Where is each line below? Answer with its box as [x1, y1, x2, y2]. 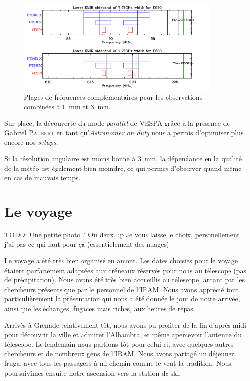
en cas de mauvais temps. [4, 172, 81, 183]
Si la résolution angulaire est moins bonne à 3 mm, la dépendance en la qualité [4, 153, 242, 163]
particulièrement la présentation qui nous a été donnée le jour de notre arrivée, [4, 294, 240, 304]
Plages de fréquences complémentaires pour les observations [24, 92, 203, 102]
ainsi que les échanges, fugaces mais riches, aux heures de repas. [4, 303, 195, 314]
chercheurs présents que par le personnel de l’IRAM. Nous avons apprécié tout [4, 284, 239, 294]
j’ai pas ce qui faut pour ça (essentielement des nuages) [4, 239, 169, 249]
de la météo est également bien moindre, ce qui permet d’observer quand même [4, 163, 242, 173]
